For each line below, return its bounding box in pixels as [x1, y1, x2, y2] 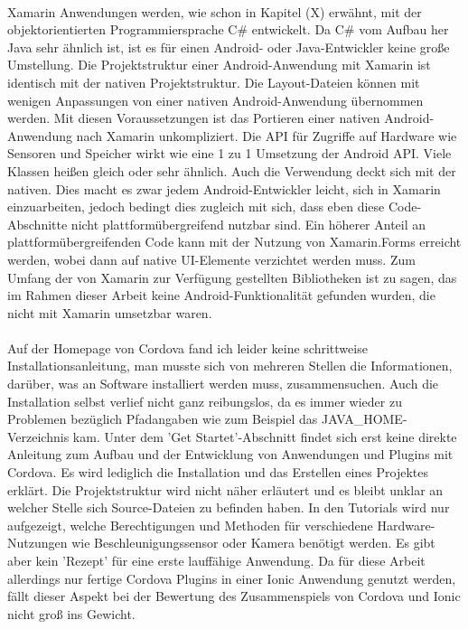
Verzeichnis [7, 427, 70, 446]
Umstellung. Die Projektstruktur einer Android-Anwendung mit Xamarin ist [7, 55, 431, 74]
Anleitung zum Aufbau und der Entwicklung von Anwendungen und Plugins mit [7, 445, 454, 464]
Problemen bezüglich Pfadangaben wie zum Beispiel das [7, 409, 318, 428]
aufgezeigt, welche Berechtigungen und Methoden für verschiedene [7, 515, 373, 534]
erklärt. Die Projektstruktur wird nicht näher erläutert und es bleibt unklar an [7, 480, 444, 499]
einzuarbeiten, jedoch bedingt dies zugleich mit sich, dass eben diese [7, 197, 385, 216]
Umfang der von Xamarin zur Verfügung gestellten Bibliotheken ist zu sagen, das [7, 268, 457, 286]
